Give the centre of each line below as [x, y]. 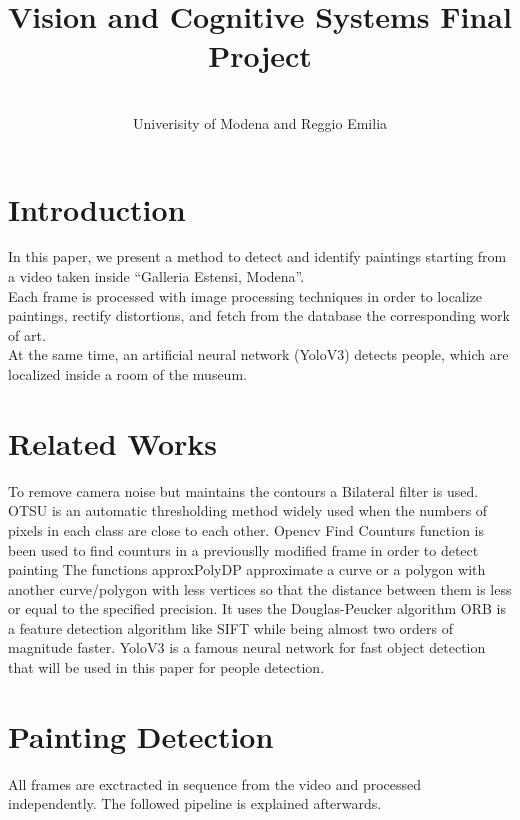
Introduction [97, 208]
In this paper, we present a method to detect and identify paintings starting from [257, 256]
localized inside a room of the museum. [127, 374]
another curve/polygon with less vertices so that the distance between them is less [260, 588]
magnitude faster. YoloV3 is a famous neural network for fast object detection [247, 647]
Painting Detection [141, 735]
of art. [27, 334]
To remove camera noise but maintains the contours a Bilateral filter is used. [243, 490]
